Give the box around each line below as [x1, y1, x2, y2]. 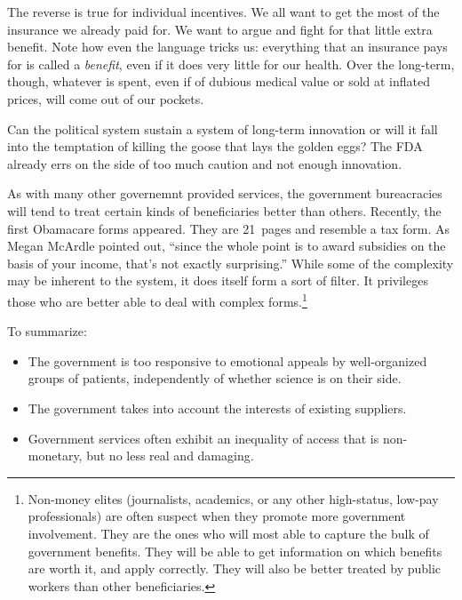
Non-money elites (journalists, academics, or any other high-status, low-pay [28, 489, 439, 508]
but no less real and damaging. [86, 446, 254, 465]
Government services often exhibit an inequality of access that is [28, 428, 379, 447]
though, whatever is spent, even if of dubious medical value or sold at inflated [7, 72, 431, 91]
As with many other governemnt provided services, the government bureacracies [7, 184, 442, 203]
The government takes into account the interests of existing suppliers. [28, 398, 407, 417]
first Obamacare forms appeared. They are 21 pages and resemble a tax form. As [7, 219, 450, 237]
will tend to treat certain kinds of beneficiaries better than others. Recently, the [7, 201, 442, 220]
